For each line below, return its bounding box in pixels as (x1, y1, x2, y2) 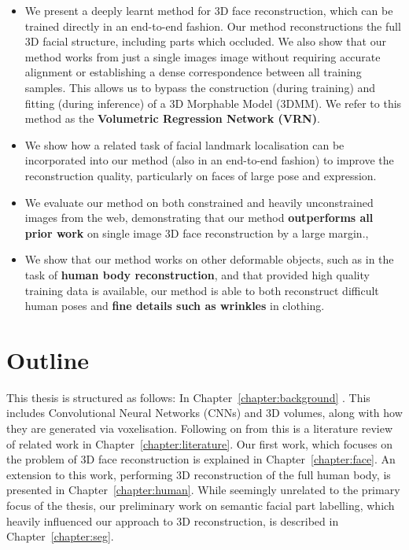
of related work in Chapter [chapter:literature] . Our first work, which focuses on (6, 435, 393, 452)
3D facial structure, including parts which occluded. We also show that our (24, 33, 386, 50)
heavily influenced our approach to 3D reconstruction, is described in (6, 512, 339, 529)
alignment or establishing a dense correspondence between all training (24, 64, 362, 80)
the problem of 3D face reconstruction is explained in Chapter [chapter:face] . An (6, 451, 396, 467)
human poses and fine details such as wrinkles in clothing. (24, 297, 325, 314)
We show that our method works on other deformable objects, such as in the (24, 251, 394, 268)
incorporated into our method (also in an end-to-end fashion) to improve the (24, 152, 394, 168)
